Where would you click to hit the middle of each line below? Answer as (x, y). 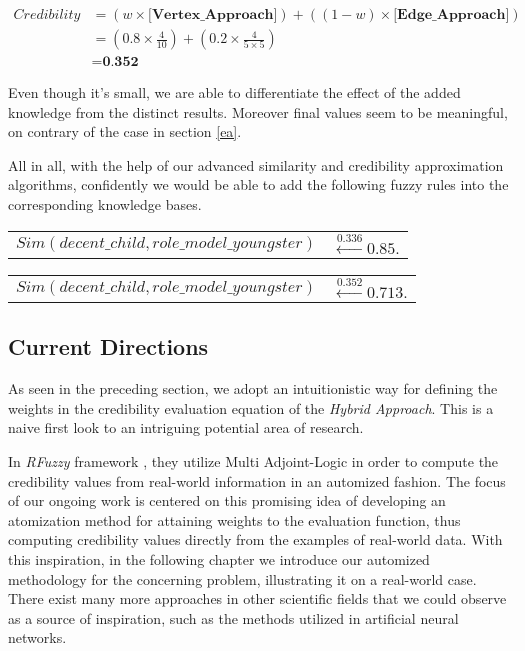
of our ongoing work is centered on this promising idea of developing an (227, 500)
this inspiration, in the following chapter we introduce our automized (219, 558)
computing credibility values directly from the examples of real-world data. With (255, 539)
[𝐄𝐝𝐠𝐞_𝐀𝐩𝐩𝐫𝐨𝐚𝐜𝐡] (451, 15)
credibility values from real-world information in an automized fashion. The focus (257, 480)
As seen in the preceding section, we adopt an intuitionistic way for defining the (253, 388)
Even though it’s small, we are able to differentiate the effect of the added (234, 92)
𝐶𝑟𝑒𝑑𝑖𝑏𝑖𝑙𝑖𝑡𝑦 (47, 15)
